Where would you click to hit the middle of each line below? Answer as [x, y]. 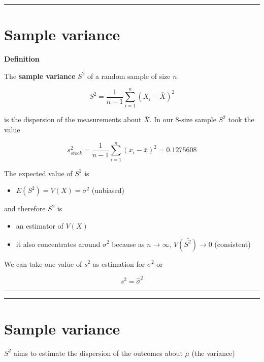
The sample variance [40, 76]
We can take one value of [43, 263]
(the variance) [213, 353]
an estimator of [40, 225]
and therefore [25, 208]
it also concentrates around [58, 244]
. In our [161, 119]
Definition [22, 59]
